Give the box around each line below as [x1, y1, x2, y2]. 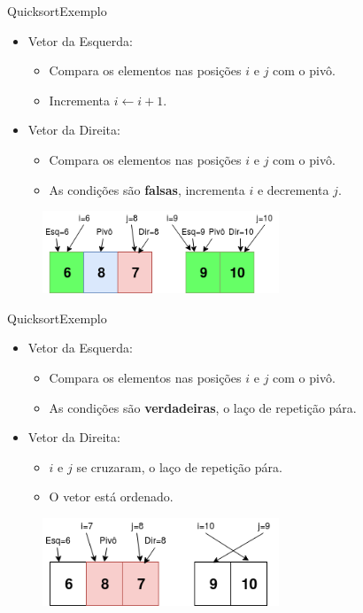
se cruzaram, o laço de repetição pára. [76, 457, 282, 476]
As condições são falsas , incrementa [49, 180, 245, 198]
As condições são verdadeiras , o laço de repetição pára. [49, 398, 357, 416]
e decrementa [257, 180, 329, 198]
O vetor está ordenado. [49, 487, 174, 506]
